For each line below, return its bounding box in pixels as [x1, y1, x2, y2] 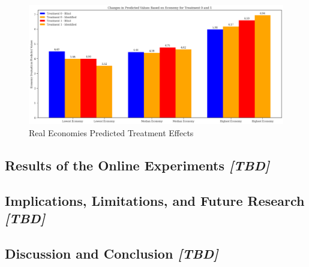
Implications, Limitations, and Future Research [5, 191, 305, 209]
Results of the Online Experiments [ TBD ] [5, 155, 270, 174]
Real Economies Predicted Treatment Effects [29, 126, 194, 139]
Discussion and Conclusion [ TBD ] [5, 244, 218, 262]
